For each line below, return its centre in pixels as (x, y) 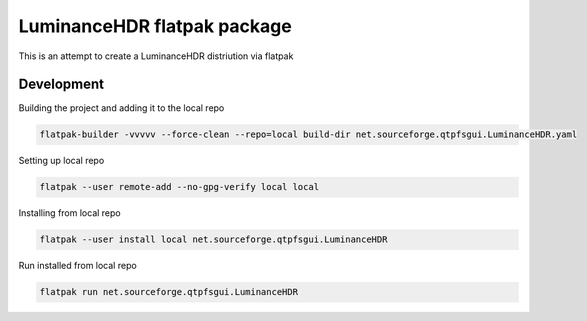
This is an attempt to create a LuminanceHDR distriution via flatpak (156, 56)
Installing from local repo (69, 213)
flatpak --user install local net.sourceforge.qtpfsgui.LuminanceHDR (213, 239)
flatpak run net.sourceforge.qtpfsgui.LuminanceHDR (169, 292)
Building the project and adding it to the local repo (121, 108)
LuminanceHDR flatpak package (155, 26)
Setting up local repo (61, 161)
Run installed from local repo (77, 266)
